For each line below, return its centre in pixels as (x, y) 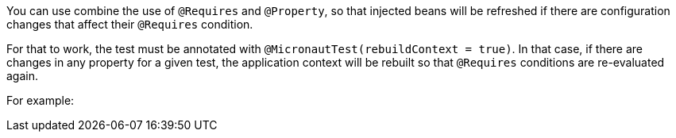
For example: (41, 100)
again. (23, 76)
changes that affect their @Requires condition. (130, 24)
